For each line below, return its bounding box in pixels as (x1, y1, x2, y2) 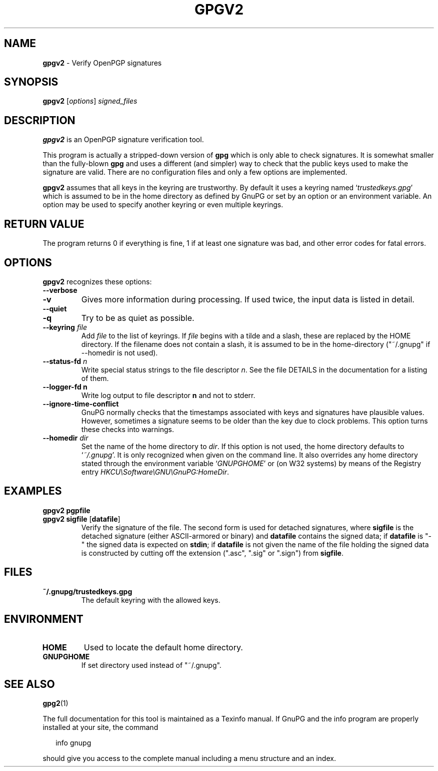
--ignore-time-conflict (42, 399, 119, 408)
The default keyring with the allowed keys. (81, 595, 220, 604)
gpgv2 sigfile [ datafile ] (42, 514, 120, 523)
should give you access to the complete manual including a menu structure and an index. (42, 754, 336, 763)
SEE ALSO (4, 677, 55, 690)
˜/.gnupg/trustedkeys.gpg (42, 587, 132, 596)
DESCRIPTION (4, 114, 75, 127)
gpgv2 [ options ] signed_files (42, 97, 137, 106)
